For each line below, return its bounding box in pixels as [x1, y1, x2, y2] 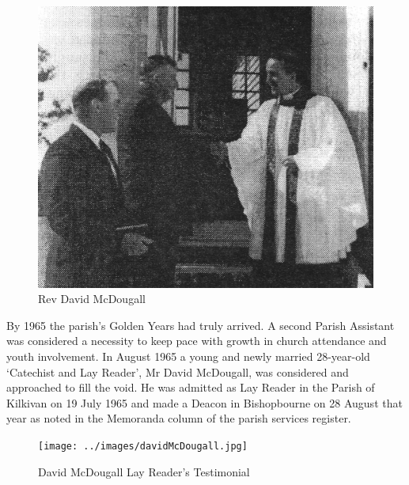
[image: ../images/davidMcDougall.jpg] [38, 441, 248, 453]
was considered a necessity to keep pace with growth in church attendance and [6, 332, 387, 349]
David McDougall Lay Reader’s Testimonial [38, 463, 250, 479]
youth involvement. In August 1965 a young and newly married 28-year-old [6, 348, 370, 365]
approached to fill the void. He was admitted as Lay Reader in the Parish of [6, 379, 375, 396]
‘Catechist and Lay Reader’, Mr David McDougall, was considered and [6, 363, 349, 380]
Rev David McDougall [38, 290, 146, 307]
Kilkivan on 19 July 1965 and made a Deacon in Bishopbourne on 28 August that [6, 394, 403, 411]
